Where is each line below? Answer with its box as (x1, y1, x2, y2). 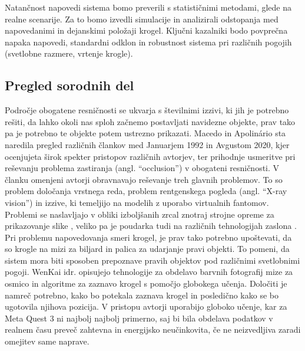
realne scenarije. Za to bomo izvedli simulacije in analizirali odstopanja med (5, 12, 279, 25)
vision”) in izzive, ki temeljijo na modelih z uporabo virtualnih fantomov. (5, 196, 269, 208)
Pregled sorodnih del (5, 76, 134, 94)
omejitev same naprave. (5, 335, 89, 347)
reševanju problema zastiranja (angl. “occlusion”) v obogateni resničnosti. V (5, 162, 280, 174)
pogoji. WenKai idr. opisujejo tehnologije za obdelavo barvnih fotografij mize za (5, 265, 293, 278)
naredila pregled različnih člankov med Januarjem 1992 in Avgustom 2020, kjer (5, 138, 290, 150)
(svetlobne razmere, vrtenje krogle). (5, 47, 133, 60)
